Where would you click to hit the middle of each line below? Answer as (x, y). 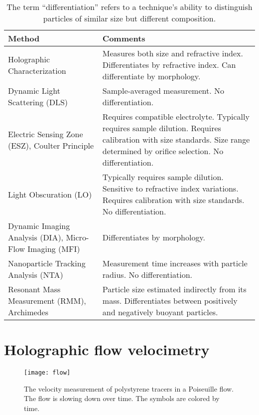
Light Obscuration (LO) (50, 194)
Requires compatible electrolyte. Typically (176, 116)
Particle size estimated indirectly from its (174, 289)
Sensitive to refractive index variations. (170, 188)
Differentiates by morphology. (154, 237)
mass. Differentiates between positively (170, 301)
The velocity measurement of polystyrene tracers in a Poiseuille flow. (129, 388)
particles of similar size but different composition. (129, 18)
